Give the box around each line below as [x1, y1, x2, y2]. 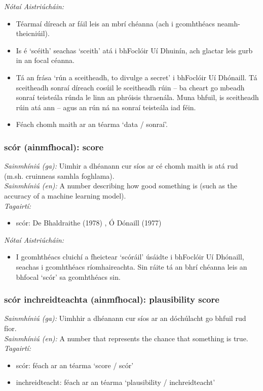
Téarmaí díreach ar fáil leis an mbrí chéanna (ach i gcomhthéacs [16, 18, 215, 28]
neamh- [217, 18, 240, 28]
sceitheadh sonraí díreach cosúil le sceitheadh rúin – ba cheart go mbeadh [16, 82, 245, 92]
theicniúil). [16, 28, 50, 39]
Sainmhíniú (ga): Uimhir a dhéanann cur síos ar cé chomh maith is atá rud [4, 160, 238, 171]
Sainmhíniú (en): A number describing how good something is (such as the [4, 180, 237, 191]
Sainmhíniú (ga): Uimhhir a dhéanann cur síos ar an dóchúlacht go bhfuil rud [4, 313, 246, 323]
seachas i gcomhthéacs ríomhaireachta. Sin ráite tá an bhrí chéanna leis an [16, 261, 247, 272]
